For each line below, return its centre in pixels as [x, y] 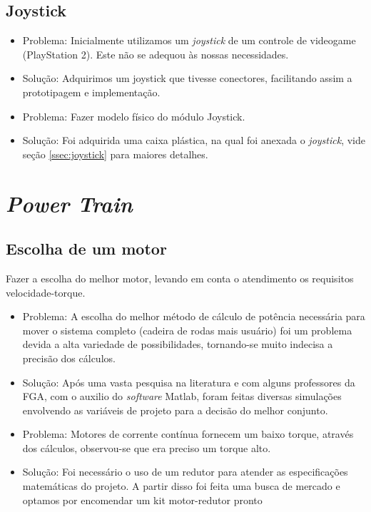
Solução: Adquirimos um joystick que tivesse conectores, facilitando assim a [187, 78]
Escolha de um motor [86, 249]
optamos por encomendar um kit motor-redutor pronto [142, 500]
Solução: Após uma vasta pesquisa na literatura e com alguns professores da [189, 382]
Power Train [69, 203]
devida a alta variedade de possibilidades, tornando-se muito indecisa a [178, 344]
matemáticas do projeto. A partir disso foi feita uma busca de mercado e [181, 486]
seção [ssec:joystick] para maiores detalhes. [115, 154]
